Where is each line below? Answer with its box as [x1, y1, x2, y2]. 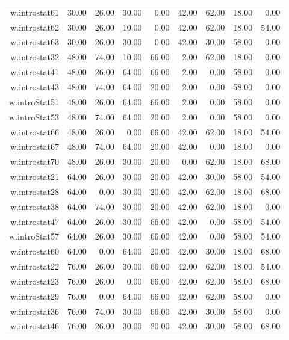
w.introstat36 [10, 304, 59, 317]
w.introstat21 [10, 170, 59, 183]
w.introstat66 [10, 125, 59, 138]
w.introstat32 [10, 51, 59, 63]
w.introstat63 [10, 36, 59, 48]
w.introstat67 [10, 140, 59, 153]
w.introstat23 [10, 274, 59, 287]
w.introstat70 [10, 155, 59, 168]
